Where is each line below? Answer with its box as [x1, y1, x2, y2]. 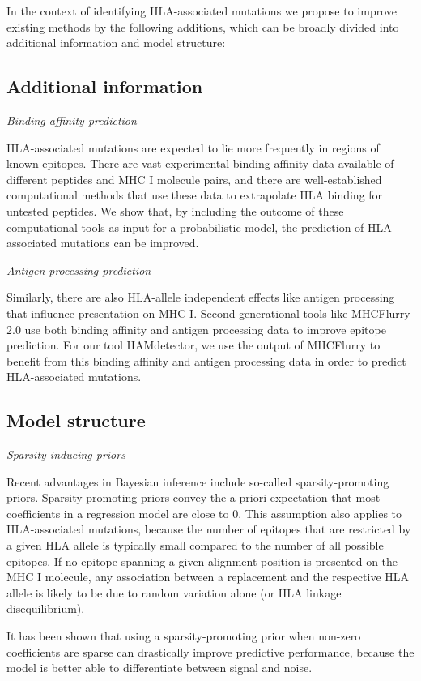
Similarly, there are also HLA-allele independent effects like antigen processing [6, 289, 395, 306]
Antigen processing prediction [6, 261, 151, 278]
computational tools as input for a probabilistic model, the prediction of [6, 218, 364, 235]
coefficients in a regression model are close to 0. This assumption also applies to [6, 504, 402, 521]
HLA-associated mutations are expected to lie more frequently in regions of [6, 139, 380, 156]
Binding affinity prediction [6, 111, 137, 128]
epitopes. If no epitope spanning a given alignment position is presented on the [6, 552, 398, 569]
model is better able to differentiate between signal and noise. [6, 659, 313, 676]
